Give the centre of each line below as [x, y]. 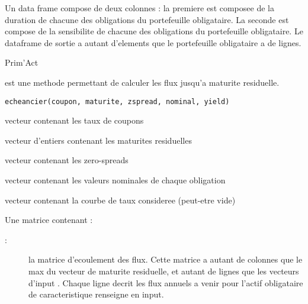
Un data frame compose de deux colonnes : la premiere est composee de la [139, 8]
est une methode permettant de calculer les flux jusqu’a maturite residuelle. [142, 82]
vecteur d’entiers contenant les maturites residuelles [98, 140]
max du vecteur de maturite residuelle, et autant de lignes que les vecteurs [164, 271]
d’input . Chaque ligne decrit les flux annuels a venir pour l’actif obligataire [166, 282]
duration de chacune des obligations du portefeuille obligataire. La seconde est [147, 19]
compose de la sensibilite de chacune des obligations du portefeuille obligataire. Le [154, 31]
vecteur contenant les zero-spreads [67, 160]
